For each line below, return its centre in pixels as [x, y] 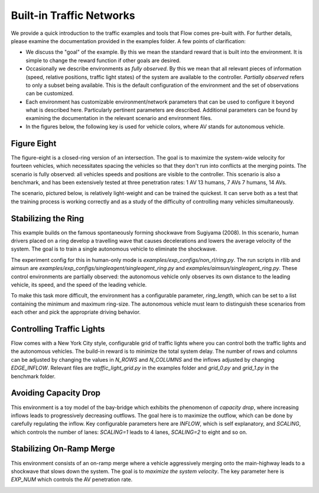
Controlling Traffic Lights [58, 329]
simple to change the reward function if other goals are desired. [103, 60]
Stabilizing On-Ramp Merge [63, 449]
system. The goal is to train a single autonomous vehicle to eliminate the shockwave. [114, 249]
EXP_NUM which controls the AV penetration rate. [72, 479]
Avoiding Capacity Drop [56, 393]
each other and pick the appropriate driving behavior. [76, 312]
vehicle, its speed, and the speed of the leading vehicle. [79, 284]
